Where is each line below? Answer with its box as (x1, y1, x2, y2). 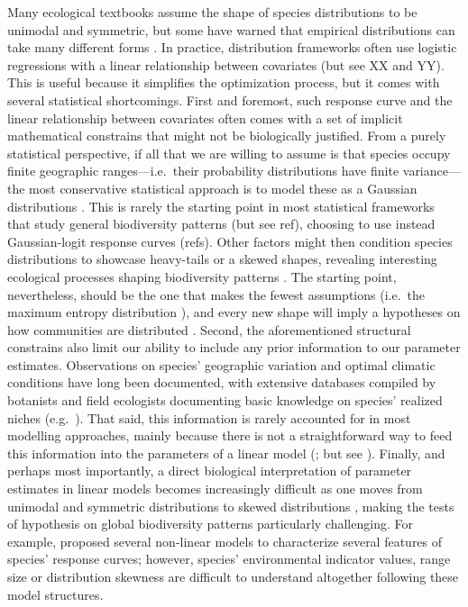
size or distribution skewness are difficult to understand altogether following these (7, 567, 459, 585)
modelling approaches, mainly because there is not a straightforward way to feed (7, 426, 453, 445)
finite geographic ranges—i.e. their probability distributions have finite (7, 161, 399, 180)
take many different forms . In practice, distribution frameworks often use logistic (7, 38, 457, 57)
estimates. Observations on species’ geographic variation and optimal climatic (7, 355, 436, 374)
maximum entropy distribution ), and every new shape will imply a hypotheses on (7, 303, 461, 322)
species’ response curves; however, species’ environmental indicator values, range (7, 549, 451, 568)
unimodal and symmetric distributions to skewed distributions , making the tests (7, 496, 454, 515)
